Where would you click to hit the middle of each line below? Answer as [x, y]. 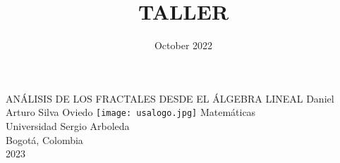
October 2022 [183, 45]
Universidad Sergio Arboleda [68, 125]
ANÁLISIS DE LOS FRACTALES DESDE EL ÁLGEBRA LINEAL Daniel [170, 98]
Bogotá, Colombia [44, 139]
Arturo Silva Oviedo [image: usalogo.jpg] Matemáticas [131, 112]
